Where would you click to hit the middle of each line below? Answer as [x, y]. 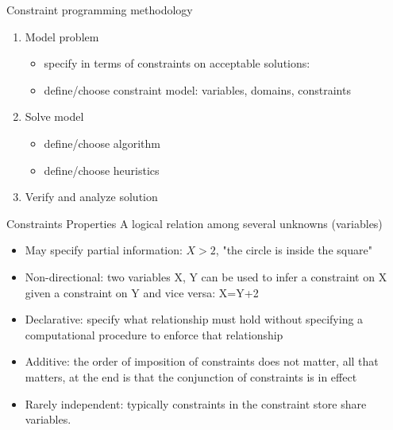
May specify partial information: [104, 250]
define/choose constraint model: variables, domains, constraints [197, 89]
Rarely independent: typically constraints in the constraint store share [196, 403]
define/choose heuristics [102, 170]
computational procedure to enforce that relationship [154, 334]
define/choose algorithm [102, 143]
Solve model [54, 116]
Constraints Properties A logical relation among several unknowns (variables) [195, 223]
